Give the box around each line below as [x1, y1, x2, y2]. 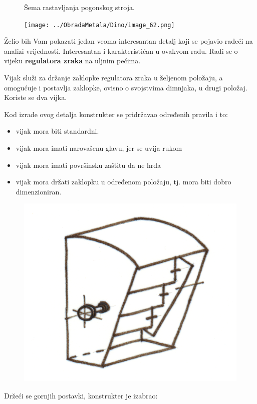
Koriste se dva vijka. [4, 92, 67, 103]
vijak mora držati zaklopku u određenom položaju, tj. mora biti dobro [16, 176, 231, 187]
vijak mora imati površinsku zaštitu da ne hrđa [16, 159, 161, 170]
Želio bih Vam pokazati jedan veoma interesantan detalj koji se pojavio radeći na [4, 36, 253, 46]
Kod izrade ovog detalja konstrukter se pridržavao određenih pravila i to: [4, 109, 228, 119]
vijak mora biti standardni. [16, 126, 99, 136]
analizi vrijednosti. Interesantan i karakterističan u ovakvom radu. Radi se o [4, 45, 238, 56]
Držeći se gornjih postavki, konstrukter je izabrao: [4, 390, 158, 400]
